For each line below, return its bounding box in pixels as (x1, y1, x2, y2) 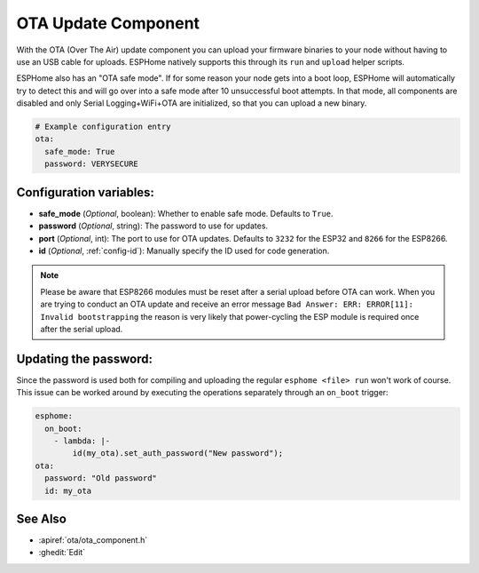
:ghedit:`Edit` (38, 547, 86, 558)
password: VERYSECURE (44, 159, 139, 169)
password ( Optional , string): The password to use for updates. (38, 220, 269, 231)
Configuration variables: (16, 185, 155, 200)
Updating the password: (16, 351, 153, 366)
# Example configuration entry (35, 122, 172, 132)
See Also (16, 511, 67, 526)
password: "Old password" (44, 474, 157, 483)
